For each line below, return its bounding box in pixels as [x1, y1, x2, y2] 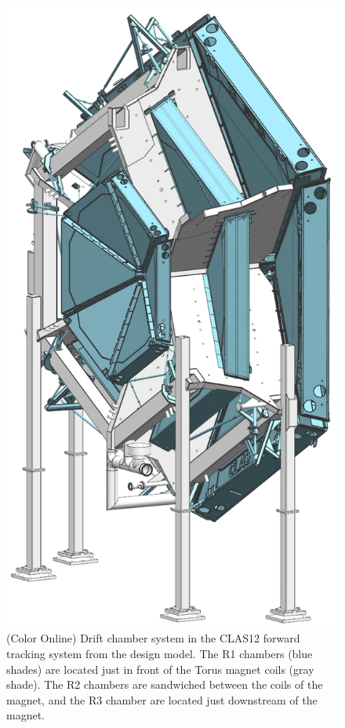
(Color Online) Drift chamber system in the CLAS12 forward [6, 630, 300, 646]
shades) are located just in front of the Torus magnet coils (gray [6, 660, 314, 677]
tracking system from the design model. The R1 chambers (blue [6, 646, 313, 662]
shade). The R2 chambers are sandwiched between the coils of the [6, 676, 323, 693]
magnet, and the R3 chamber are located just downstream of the [6, 691, 318, 708]
